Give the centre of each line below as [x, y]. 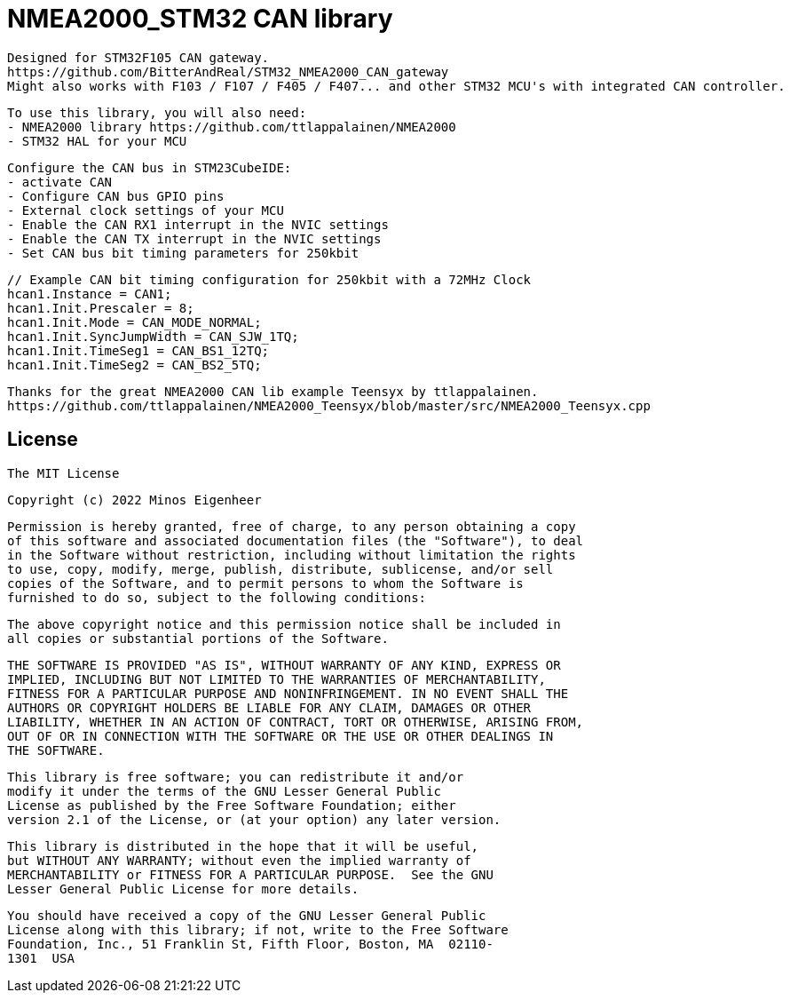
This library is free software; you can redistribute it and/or [236, 777]
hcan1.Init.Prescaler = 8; [101, 308]
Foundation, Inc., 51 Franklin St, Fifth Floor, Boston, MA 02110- [250, 944]
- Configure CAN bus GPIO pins [116, 196]
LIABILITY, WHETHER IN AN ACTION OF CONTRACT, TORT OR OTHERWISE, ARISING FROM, [296, 722]
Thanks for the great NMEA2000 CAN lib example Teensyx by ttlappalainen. [273, 391]
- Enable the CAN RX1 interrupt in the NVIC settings [198, 224]
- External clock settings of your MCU [146, 210]
